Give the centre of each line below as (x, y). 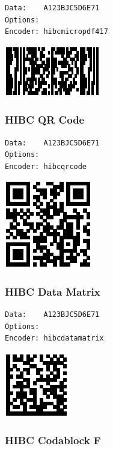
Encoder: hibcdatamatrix (54, 338)
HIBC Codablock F (53, 440)
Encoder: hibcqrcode (46, 166)
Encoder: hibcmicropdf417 (56, 32)
